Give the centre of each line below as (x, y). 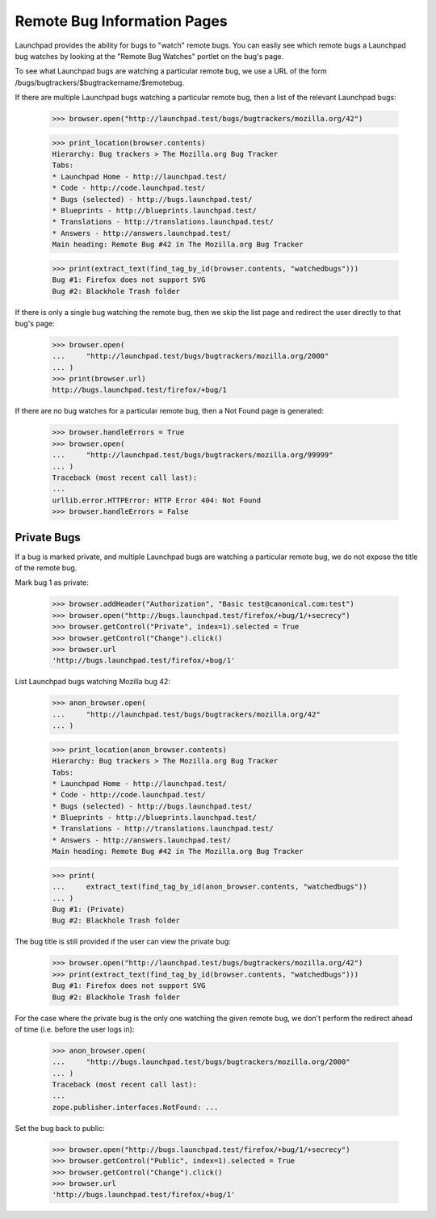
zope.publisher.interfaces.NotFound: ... (135, 1107)
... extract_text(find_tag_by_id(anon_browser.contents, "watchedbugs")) (210, 887)
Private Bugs (48, 537)
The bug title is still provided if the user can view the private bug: (123, 942)
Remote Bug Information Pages (121, 21)
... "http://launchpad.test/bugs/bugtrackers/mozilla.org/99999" (193, 455)
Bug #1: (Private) (88, 909)
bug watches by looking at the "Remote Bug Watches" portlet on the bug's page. (149, 56)
